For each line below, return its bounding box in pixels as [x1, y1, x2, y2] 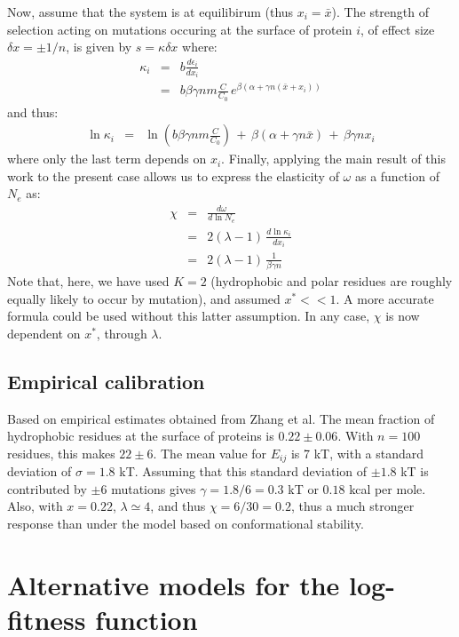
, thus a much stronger [290, 497, 415, 515]
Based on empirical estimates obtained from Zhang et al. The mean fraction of [7, 409, 435, 427]
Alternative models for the [7, 566, 340, 602]
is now [385, 307, 420, 325]
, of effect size [360, 20, 435, 38]
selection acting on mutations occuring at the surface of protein [7, 20, 352, 38]
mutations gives [111, 479, 196, 498]
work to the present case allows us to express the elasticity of [7, 166, 339, 185]
